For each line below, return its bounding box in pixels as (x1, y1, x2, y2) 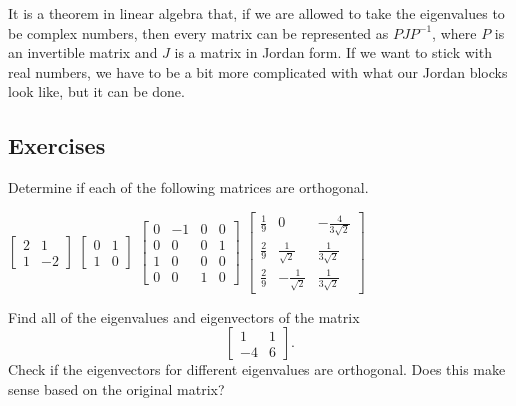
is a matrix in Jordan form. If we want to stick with (174, 42, 492, 63)
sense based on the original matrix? (8, 378, 225, 399)
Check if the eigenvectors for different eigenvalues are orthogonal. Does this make (8, 359, 506, 380)
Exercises (8, 130, 106, 161)
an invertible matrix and (8, 42, 158, 63)
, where (432, 22, 477, 43)
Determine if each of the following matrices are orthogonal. (8, 177, 369, 198)
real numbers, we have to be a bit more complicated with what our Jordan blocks (8, 61, 508, 82)
